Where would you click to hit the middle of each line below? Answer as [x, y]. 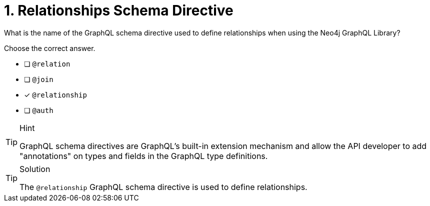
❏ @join [39, 79]
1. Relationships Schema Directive [119, 10]
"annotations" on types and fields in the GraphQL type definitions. [144, 156]
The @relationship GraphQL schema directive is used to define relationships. [163, 187]
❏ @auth [39, 110]
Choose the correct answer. [50, 48]
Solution [35, 169]
